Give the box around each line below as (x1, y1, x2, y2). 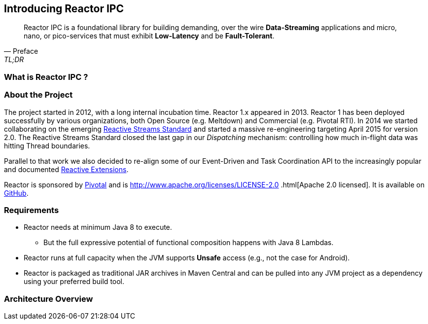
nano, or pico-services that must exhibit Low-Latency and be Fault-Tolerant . (24, 32, 275, 40)
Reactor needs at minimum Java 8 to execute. (24, 223, 172, 232)
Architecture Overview (4, 293, 93, 304)
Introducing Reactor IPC (4, 2, 124, 15)
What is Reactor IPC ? (4, 72, 88, 82)
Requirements (4, 205, 59, 215)
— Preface (4, 47, 38, 56)
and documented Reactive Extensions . (4, 165, 129, 174)
